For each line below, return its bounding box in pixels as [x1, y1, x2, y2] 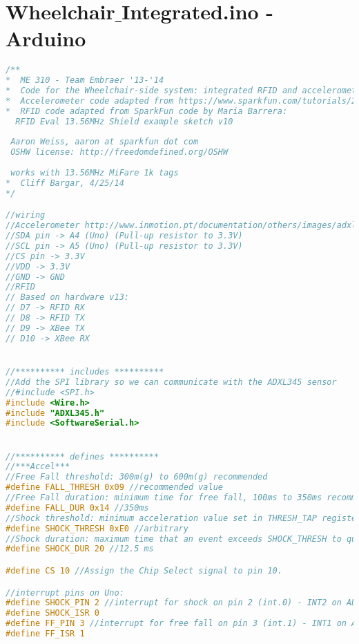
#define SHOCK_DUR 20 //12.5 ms [6, 544, 154, 554]
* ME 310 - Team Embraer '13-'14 [6, 75, 164, 86]
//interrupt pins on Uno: [6, 587, 124, 598]
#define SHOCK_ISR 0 [6, 608, 100, 618]
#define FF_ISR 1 [6, 629, 85, 639]
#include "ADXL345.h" [6, 408, 105, 418]
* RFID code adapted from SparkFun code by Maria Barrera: [6, 106, 288, 116]
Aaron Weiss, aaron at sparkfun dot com [10, 137, 199, 147]
